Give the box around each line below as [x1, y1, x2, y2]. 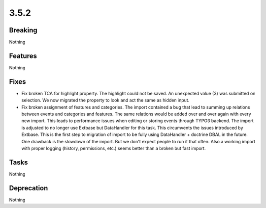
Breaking [9, 26, 38, 34]
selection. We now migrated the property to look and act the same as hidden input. [21, 97, 190, 103]
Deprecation [9, 184, 48, 192]
